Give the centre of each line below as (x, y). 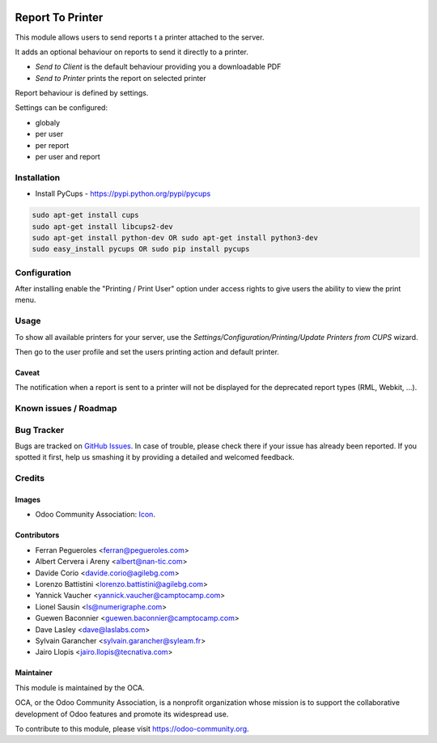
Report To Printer (59, 17)
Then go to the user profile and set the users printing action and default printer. (147, 351)
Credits (30, 478)
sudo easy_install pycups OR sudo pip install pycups (141, 249)
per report (52, 145)
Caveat (28, 372)
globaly (48, 122)
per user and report (68, 157)
